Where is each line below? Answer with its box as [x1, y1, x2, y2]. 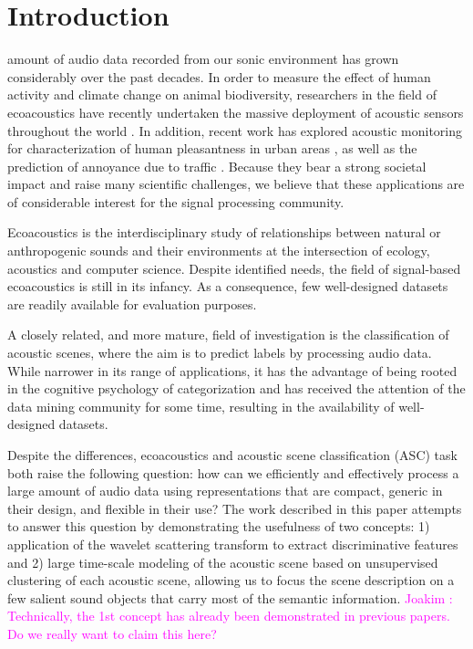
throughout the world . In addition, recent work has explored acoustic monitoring [7, 120, 462, 140]
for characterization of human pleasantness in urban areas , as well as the [7, 139, 417, 158]
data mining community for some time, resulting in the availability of [7, 396, 395, 415]
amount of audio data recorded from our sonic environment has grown [7, 49, 399, 68]
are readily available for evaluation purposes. [7, 294, 257, 313]
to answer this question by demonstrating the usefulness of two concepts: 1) [7, 517, 430, 536]
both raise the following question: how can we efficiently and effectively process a [7, 463, 459, 482]
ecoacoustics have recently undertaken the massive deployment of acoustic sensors [7, 102, 464, 121]
